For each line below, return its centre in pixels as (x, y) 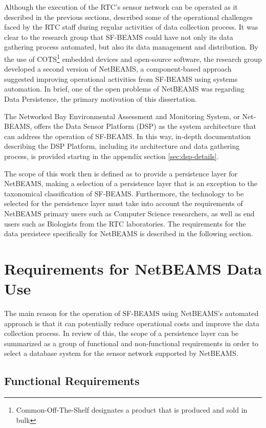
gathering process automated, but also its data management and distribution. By (131, 47)
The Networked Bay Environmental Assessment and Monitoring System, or (122, 116)
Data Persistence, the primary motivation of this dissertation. (101, 99)
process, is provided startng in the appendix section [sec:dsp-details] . (112, 156)
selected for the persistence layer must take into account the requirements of (124, 203)
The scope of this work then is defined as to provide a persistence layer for (121, 173)
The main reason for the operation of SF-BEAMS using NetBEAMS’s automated (131, 313)
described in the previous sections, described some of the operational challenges (129, 17)
